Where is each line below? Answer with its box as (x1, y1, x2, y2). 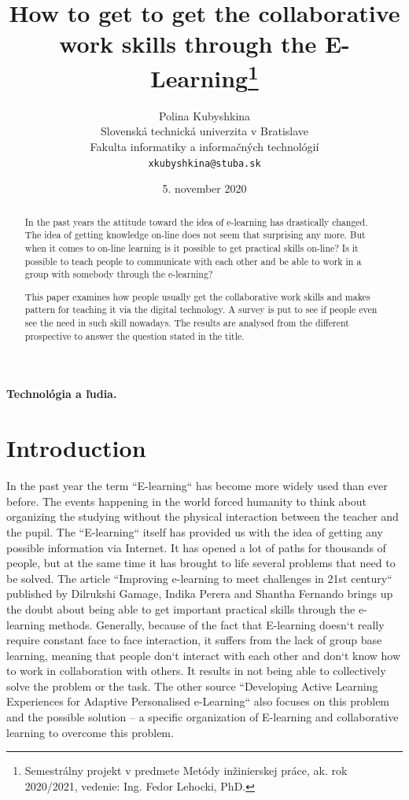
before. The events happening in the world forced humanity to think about (6, 492, 367, 509)
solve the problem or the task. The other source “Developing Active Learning (6, 677, 378, 694)
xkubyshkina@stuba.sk (148, 157, 261, 169)
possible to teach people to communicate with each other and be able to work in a (24, 254, 362, 267)
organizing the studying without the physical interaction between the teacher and (6, 508, 399, 525)
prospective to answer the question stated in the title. (24, 329, 245, 342)
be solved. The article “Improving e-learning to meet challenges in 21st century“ (6, 570, 392, 586)
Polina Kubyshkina (158, 107, 251, 124)
